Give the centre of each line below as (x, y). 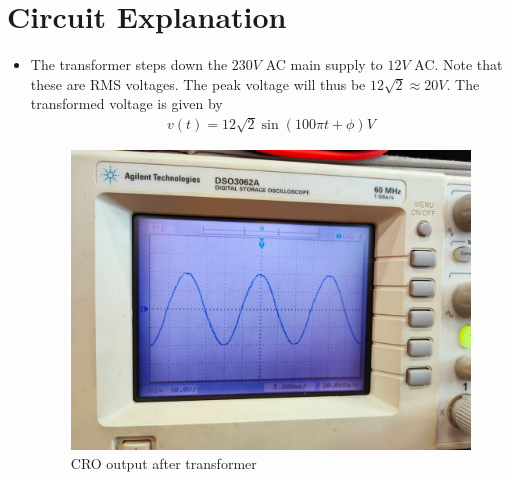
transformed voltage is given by (126, 103)
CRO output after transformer (163, 463)
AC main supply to (324, 64)
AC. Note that (458, 64)
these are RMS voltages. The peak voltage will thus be (198, 83)
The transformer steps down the (129, 64)
